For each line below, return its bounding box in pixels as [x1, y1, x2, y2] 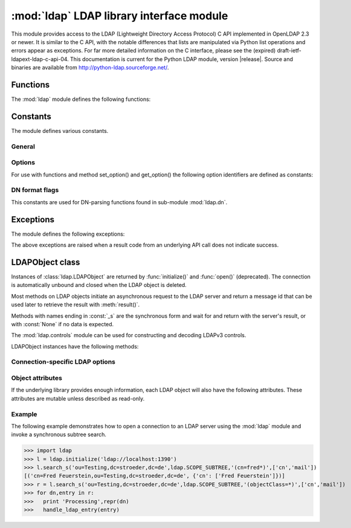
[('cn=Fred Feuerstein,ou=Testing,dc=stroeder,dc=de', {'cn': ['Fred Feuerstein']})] [24, 472, 285, 480]
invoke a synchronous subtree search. [11, 431, 107, 438]
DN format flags [11, 186, 59, 195]
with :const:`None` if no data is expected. [11, 320, 114, 327]
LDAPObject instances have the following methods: [11, 343, 139, 350]
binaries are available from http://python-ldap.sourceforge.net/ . [11, 64, 169, 71]
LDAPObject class [11, 257, 80, 267]
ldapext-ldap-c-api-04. [11, 55, 69, 63]
